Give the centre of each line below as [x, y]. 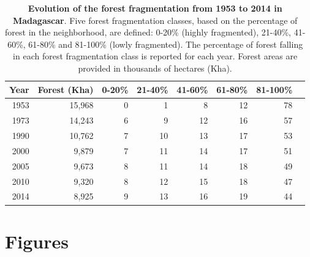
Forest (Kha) [66, 89]
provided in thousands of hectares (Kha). [155, 68]
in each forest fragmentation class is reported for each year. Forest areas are [155, 56]
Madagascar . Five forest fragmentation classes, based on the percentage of [155, 20]
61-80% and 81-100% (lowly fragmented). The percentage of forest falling [166, 44]
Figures [37, 241]
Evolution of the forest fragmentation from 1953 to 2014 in [155, 8]
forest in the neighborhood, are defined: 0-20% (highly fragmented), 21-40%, [148, 32]
